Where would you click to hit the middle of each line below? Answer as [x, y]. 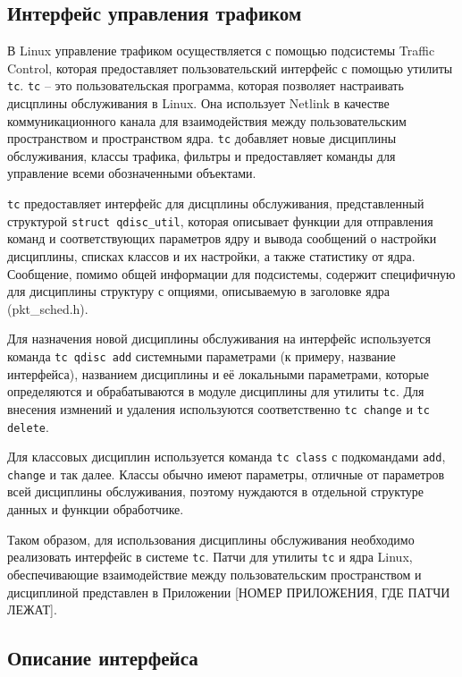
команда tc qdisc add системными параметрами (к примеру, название [202, 355]
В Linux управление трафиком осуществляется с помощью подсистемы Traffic [221, 51]
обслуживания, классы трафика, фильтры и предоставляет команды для [202, 155]
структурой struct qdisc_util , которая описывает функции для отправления [220, 220]
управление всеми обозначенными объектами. [132, 173]
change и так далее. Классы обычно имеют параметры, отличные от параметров [226, 474]
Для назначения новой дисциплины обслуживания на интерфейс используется [219, 338]
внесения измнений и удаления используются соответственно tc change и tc [218, 408]
